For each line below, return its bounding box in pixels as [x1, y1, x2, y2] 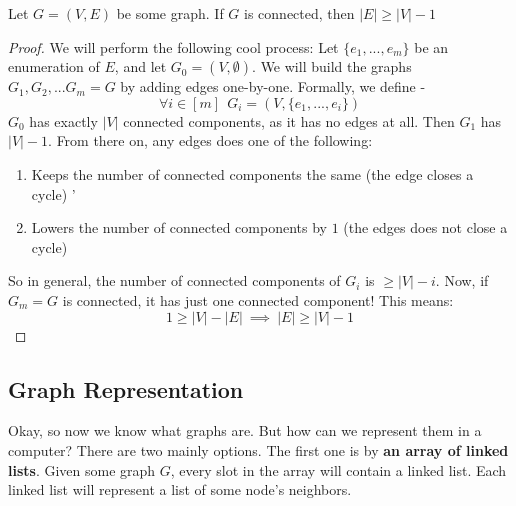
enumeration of [8, 56, 100, 77]
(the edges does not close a [343, 217, 508, 238]
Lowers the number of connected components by [31, 217, 327, 238]
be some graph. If [116, 3, 224, 23]
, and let [114, 56, 167, 77]
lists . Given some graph [8, 459, 156, 480]
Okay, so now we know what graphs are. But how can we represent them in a [8, 420, 482, 441]
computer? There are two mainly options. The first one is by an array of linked [8, 439, 509, 460]
